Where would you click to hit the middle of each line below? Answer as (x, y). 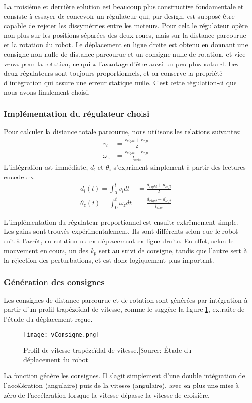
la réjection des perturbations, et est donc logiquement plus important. (109, 260)
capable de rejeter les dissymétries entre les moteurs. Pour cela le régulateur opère (126, 25)
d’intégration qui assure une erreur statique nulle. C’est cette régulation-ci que (120, 82)
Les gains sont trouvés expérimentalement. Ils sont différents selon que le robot (121, 231)
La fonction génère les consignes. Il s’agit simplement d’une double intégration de (125, 376)
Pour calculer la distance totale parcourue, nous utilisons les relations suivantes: (123, 132)
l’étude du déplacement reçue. (48, 319)
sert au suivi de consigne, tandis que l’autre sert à (173, 250)
